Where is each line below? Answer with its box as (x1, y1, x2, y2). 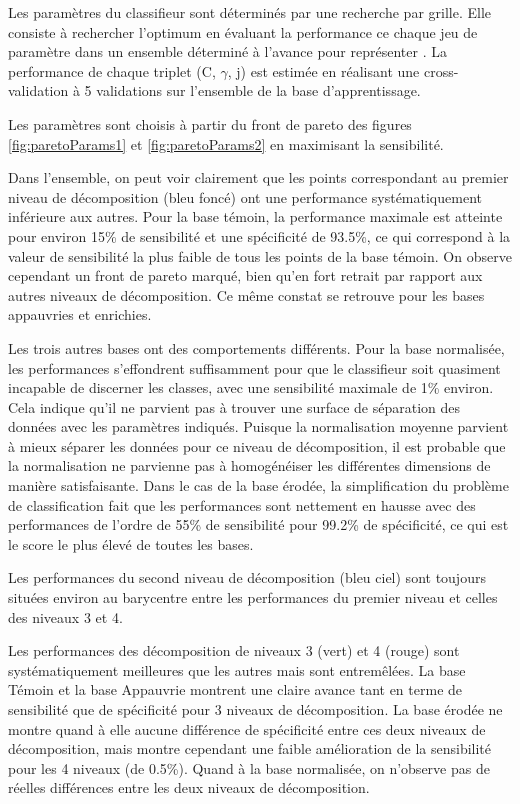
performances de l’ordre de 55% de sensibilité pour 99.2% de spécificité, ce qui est (8, 514, 509, 535)
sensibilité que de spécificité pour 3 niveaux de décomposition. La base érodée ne (8, 699, 503, 719)
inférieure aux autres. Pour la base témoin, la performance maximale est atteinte (8, 206, 503, 227)
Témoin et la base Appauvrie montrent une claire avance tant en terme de (8, 679, 463, 700)
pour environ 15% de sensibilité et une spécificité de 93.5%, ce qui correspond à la (8, 225, 511, 246)
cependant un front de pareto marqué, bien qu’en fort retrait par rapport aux (8, 265, 483, 286)
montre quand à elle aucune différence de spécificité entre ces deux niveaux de (8, 718, 486, 739)
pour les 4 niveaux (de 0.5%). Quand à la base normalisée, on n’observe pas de (8, 757, 490, 778)
